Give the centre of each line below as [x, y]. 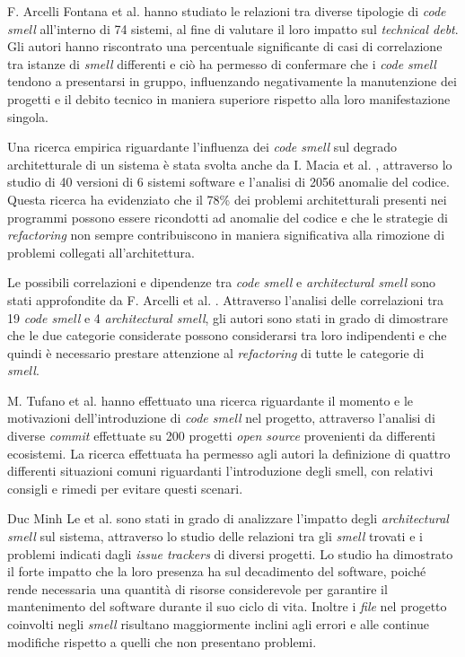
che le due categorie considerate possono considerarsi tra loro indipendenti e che [227, 335]
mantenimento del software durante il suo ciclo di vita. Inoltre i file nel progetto [227, 606]
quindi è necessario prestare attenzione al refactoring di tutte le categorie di [216, 352]
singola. [28, 116]
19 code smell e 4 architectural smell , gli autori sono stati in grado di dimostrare [228, 317]
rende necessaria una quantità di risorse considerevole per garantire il [197, 588]
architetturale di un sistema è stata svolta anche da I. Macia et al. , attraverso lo [230, 164]
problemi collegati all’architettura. [101, 252]
